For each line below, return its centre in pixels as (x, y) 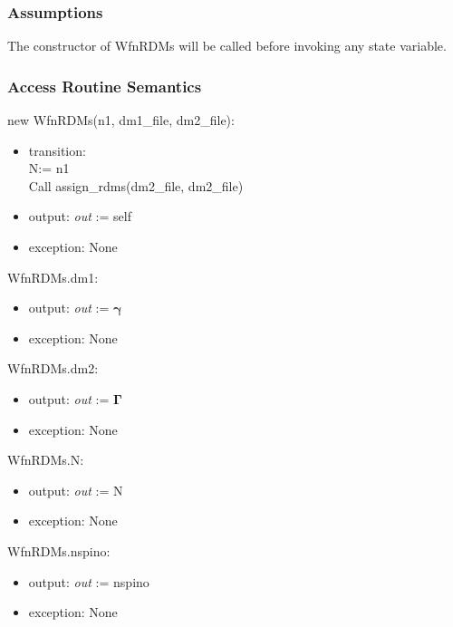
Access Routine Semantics (105, 86)
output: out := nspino (89, 581)
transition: (57, 150)
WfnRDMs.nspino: (59, 550)
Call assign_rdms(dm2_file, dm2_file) (136, 185)
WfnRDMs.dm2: (53, 368)
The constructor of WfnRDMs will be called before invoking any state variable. (227, 46)
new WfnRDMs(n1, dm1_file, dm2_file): (121, 120)
